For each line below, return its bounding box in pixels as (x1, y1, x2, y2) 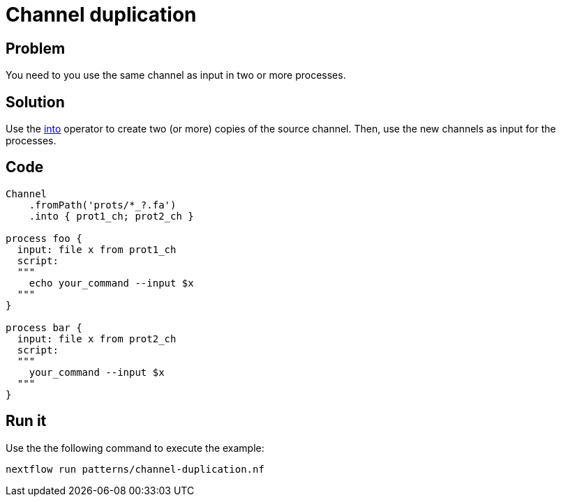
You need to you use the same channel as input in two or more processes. (6, 69, 346, 82)
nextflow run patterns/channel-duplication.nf (6, 463, 264, 475)
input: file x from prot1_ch (17, 243, 177, 255)
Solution (6, 93, 65, 111)
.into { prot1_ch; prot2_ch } (29, 210, 194, 222)
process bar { (6, 321, 82, 333)
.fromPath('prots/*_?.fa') (29, 199, 177, 211)
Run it (6, 412, 47, 430)
